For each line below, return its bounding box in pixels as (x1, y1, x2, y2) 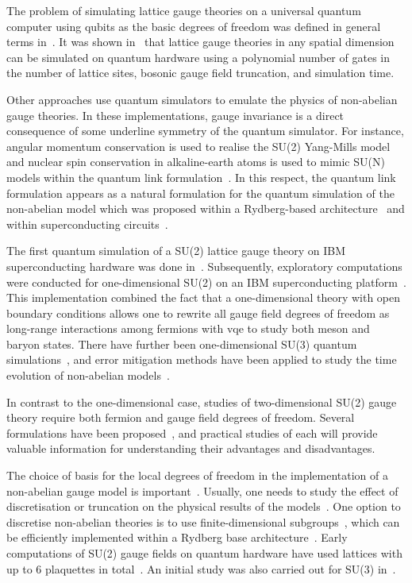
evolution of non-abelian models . (6, 367, 170, 384)
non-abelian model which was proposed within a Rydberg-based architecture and (6, 200, 405, 217)
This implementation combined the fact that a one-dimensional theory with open (6, 289, 401, 306)
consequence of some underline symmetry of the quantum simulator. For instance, (6, 122, 404, 139)
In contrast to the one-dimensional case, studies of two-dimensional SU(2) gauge (6, 393, 397, 410)
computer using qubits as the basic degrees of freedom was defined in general (6, 17, 381, 34)
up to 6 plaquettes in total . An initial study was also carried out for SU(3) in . (6, 560, 396, 577)
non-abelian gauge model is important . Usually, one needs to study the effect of (6, 482, 399, 499)
